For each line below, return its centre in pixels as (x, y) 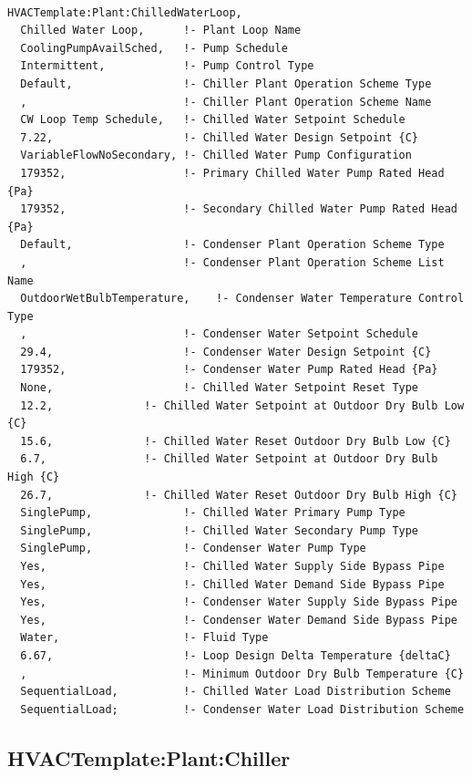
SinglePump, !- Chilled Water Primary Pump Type (213, 513)
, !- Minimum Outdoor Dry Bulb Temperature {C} (242, 673)
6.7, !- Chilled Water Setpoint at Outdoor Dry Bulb (229, 459)
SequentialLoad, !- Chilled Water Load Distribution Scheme (236, 692)
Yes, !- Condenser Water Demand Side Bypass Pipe (239, 620)
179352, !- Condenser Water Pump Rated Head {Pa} (229, 370)
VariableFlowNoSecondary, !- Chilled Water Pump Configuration (216, 155)
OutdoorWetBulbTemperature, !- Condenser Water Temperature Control (242, 299)
